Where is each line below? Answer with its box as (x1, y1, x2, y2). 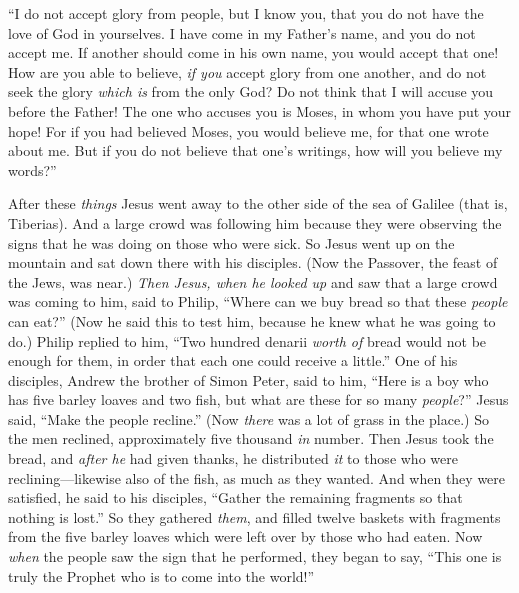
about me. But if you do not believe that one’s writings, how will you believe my (8, 140, 503, 161)
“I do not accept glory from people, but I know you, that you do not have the (8, 3, 484, 23)
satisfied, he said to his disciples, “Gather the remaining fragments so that (8, 487, 463, 508)
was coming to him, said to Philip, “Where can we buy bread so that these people (8, 291, 508, 312)
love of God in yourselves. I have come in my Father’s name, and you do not (8, 22, 476, 43)
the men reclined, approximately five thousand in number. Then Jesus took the (8, 428, 494, 449)
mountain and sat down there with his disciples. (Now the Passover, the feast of (8, 252, 498, 273)
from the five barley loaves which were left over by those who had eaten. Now (8, 526, 483, 547)
